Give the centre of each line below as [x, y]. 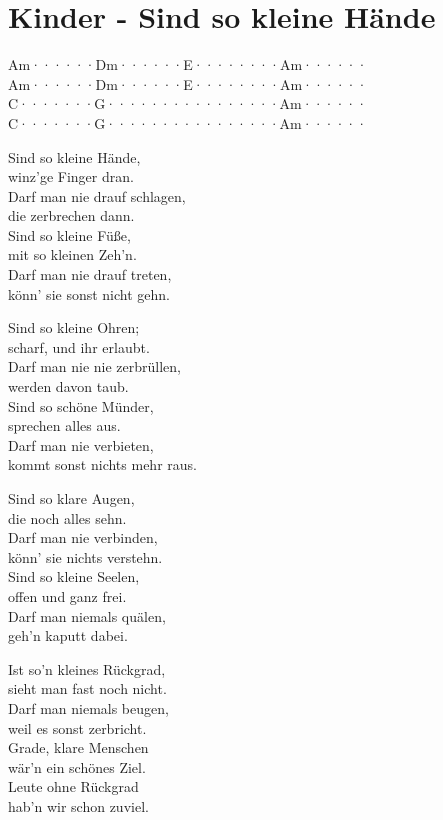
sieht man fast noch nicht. [87, 688]
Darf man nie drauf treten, [90, 274]
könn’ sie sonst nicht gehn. [89, 293]
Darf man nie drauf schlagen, [97, 195]
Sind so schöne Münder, [81, 405]
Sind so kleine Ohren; [74, 327]
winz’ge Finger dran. [71, 176]
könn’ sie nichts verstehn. [85, 556]
